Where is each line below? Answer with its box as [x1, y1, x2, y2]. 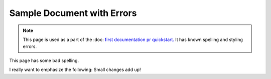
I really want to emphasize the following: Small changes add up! [9, 66, 141, 72]
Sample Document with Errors [9, 7, 137, 18]
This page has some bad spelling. [9, 57, 79, 63]
